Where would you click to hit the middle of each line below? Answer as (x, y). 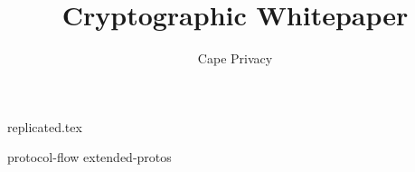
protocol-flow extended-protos (90, 157)
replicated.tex (45, 126)
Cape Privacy (235, 58)
